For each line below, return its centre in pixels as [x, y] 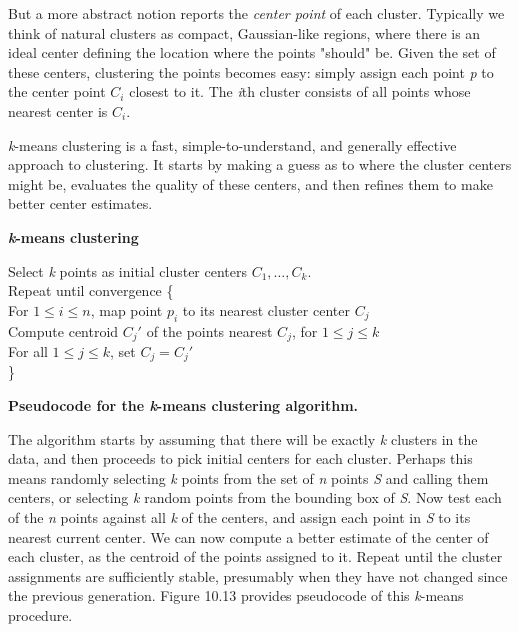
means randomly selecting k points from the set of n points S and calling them [248, 477]
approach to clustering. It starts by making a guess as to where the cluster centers [260, 164]
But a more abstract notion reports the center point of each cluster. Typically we [256, 13]
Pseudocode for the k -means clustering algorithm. [183, 405]
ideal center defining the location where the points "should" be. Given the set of [252, 52]
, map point [126, 309]
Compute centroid [63, 330]
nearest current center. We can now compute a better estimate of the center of [248, 536]
